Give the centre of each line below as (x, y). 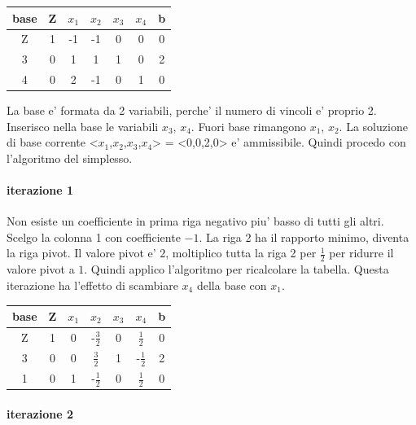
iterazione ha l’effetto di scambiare (92, 285)
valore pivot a (41, 269)
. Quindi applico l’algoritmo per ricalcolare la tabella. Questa (236, 269)
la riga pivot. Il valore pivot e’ (81, 253)
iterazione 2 (40, 413)
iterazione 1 (40, 190)
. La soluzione (373, 126)
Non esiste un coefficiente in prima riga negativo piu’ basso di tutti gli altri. (195, 221)
